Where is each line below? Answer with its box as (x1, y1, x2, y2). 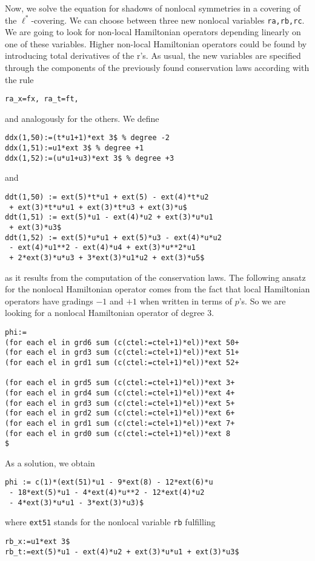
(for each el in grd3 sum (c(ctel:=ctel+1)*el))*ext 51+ (5, 348, 239, 357)
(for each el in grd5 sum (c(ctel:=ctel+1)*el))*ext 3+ (5, 378, 235, 388)
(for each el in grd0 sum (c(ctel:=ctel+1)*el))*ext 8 (5, 429, 231, 438)
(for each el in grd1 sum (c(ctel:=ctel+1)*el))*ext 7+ (5, 418, 235, 428)
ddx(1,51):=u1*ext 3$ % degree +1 (5, 144, 144, 153)
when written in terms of (139, 294, 232, 307)
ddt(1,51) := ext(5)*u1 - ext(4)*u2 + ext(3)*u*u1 (5, 213, 213, 222)
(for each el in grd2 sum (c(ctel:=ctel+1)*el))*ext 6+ (5, 409, 235, 418)
